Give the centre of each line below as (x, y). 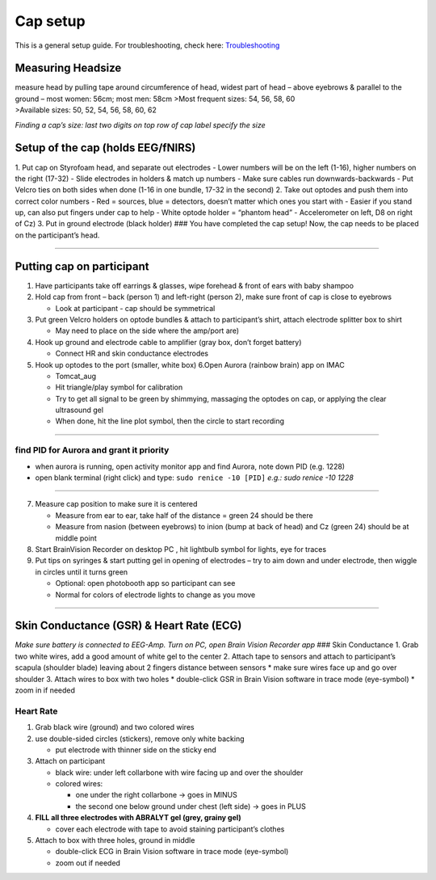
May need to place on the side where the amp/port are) (147, 331)
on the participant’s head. (57, 235)
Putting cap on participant (82, 266)
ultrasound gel (80, 410)
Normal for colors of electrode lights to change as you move (155, 595)
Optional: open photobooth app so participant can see (145, 583)
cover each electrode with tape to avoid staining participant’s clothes (170, 829)
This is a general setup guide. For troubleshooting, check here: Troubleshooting (147, 45)
